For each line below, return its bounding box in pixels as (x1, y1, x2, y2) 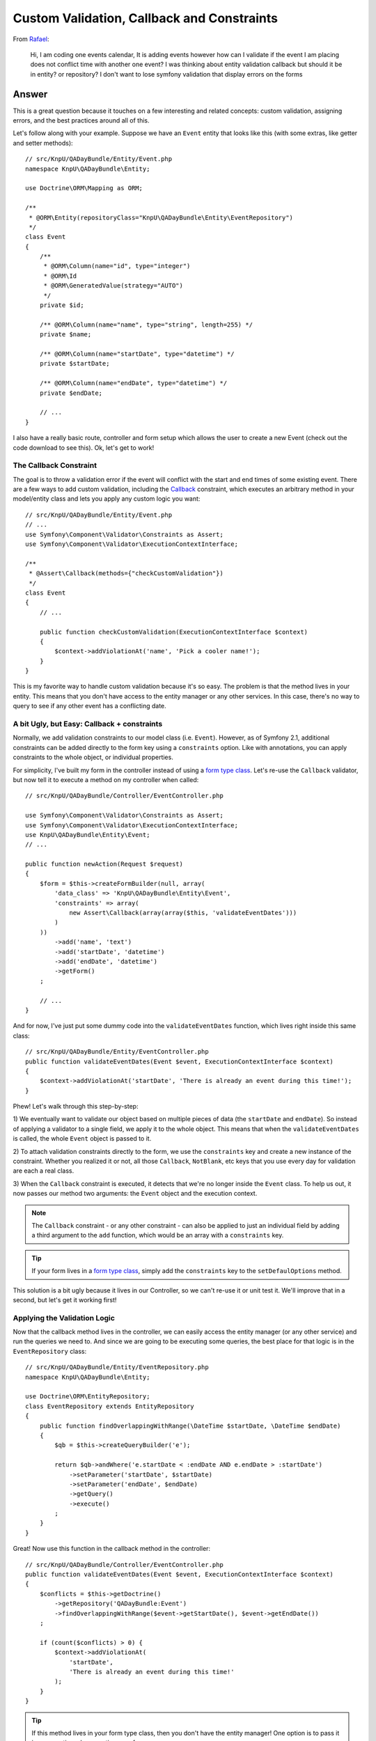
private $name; (39, 331, 92, 338)
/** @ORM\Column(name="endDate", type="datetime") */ (39, 380, 228, 387)
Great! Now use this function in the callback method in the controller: (13, 1545, 211, 1553)
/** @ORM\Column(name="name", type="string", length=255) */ (39, 320, 253, 329)
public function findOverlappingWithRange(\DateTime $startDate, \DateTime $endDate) (39, 1421, 341, 1430)
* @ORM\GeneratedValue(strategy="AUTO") (43, 282, 184, 290)
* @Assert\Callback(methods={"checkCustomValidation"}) (29, 570, 224, 577)
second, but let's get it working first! (13, 1295, 117, 1304)
